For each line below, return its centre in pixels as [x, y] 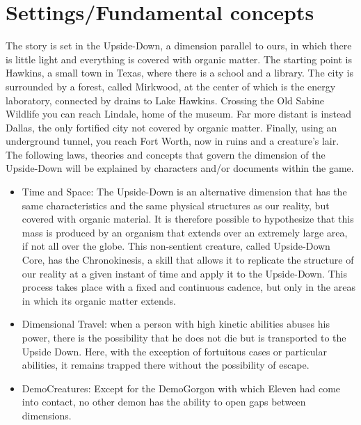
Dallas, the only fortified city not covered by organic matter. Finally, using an [171, 127]
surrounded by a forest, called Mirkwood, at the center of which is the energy [171, 86]
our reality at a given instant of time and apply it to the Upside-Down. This [184, 273]
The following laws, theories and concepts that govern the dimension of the [166, 154]
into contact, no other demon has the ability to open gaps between [164, 402]
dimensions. [47, 415]
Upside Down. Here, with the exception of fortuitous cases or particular [174, 351]
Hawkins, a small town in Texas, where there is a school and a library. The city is [179, 73]
